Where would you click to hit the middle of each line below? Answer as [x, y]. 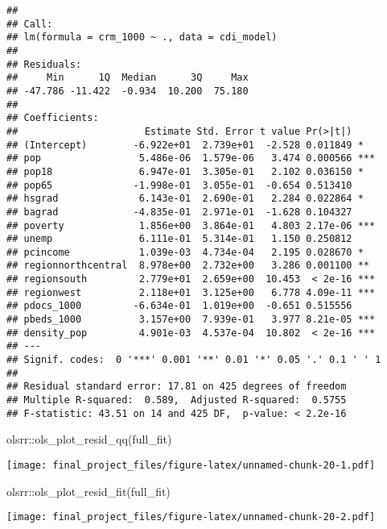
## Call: [30, 24]
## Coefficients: [53, 118]
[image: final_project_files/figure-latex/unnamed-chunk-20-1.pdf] [191, 465]
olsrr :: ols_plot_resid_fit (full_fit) [89, 491]
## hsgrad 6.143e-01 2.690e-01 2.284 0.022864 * [185, 199]
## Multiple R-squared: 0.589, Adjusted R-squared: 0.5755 [177, 400]
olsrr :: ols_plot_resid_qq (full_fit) [89, 439]
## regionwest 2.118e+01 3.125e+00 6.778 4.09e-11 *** [191, 292]
